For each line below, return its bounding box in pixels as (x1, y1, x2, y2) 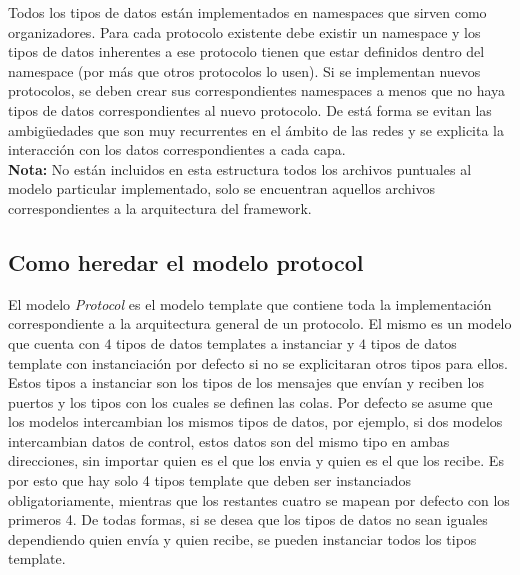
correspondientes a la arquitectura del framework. (8, 197, 312, 218)
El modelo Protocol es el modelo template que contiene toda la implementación (8, 293, 492, 314)
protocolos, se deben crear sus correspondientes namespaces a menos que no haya (8, 80, 506, 101)
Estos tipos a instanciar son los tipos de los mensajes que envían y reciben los (8, 372, 484, 393)
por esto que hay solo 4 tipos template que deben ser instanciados (8, 470, 412, 491)
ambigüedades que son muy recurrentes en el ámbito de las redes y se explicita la (8, 119, 504, 140)
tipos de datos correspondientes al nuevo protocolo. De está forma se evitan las (8, 99, 492, 120)
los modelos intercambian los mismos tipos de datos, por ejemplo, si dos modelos (8, 411, 503, 432)
